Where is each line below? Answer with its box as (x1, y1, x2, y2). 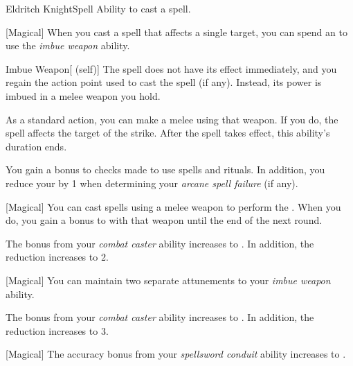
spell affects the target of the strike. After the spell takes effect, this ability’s (6, 125, 330, 140)
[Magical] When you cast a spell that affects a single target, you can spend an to (6, 24, 347, 39)
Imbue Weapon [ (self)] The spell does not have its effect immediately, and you (6, 61, 337, 76)
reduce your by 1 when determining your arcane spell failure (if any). (6, 175, 298, 190)
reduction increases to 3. (6, 323, 109, 338)
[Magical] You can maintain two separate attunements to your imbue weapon (6, 272, 331, 287)
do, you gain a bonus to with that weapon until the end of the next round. (6, 213, 323, 227)
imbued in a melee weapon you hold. (6, 88, 161, 103)
